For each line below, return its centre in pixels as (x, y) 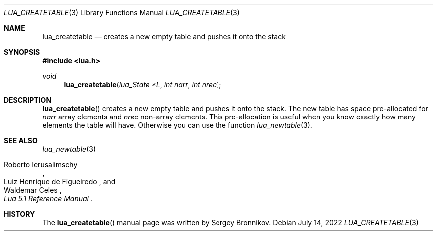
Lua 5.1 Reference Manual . (48, 198)
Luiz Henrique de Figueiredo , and (60, 181)
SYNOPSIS (22, 52)
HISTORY (20, 214)
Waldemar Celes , (33, 190)
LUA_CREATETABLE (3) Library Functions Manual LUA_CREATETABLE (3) (122, 13)
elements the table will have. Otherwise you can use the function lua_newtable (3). (177, 125)
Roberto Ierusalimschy (41, 165)
